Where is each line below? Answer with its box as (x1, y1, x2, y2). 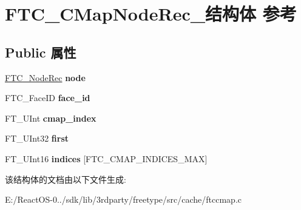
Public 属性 (5, 42, 76, 61)
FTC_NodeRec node (5, 71, 86, 84)
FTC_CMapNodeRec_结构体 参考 (5, 1, 297, 26)
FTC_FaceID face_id (5, 91, 90, 104)
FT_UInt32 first (5, 132, 69, 145)
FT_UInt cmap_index (5, 111, 96, 124)
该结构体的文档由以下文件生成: (5, 172, 126, 185)
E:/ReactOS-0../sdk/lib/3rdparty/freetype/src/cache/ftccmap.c (5, 193, 242, 206)
